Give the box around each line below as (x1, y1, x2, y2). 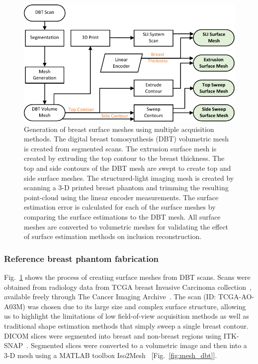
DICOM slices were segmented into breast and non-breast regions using (4, 330, 222, 341)
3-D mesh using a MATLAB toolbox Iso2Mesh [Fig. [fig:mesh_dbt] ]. (4, 350, 217, 360)
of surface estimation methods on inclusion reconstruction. (24, 231, 202, 242)
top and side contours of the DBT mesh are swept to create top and (24, 163, 231, 173)
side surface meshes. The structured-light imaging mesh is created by (24, 172, 234, 183)
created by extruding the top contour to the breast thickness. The (24, 153, 225, 163)
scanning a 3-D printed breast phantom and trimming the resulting (24, 182, 229, 193)
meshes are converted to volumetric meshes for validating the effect (24, 221, 229, 232)
